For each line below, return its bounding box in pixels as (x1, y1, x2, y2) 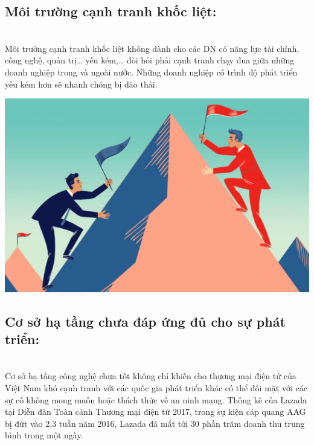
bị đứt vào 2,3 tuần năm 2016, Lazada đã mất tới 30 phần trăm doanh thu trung (5, 417, 305, 429)
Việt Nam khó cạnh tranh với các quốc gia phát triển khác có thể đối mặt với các (5, 382, 307, 394)
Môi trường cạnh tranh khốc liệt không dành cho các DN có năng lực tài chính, (5, 42, 300, 54)
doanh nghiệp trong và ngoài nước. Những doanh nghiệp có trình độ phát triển (5, 65, 298, 78)
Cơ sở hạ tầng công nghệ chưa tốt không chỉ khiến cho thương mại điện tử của (5, 370, 296, 382)
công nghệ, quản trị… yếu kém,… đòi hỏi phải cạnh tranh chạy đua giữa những (5, 54, 295, 66)
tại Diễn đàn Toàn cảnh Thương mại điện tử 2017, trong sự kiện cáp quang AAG (5, 405, 306, 418)
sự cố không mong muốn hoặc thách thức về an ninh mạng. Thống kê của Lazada (5, 393, 307, 406)
